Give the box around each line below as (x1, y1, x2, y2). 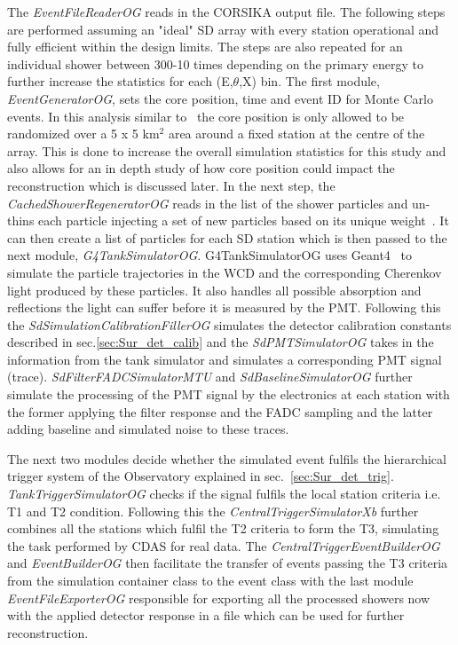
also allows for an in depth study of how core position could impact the (7, 159, 395, 177)
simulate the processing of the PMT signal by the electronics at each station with (7, 385, 450, 404)
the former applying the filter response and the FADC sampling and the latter (7, 402, 433, 421)
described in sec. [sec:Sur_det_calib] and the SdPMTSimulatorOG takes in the (7, 333, 434, 351)
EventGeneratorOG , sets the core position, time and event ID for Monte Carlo (7, 89, 433, 107)
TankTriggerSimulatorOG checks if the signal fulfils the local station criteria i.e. (7, 484, 441, 503)
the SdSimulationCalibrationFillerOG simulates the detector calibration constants (7, 315, 452, 334)
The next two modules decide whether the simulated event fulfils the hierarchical (7, 449, 446, 468)
